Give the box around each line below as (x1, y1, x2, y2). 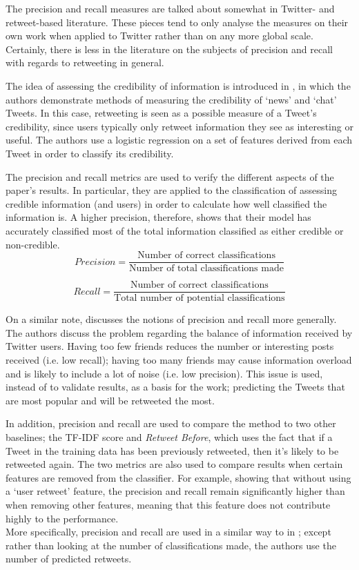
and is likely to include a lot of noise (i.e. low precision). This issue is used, (6, 366, 323, 380)
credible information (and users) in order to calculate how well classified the (6, 196, 327, 210)
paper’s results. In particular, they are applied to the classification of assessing (6, 183, 338, 197)
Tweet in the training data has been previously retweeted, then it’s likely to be (6, 443, 339, 458)
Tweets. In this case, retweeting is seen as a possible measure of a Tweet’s (6, 106, 317, 120)
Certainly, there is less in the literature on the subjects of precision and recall (6, 41, 333, 56)
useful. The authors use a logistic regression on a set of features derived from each (6, 132, 353, 147)
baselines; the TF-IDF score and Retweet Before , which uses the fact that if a (6, 429, 333, 444)
